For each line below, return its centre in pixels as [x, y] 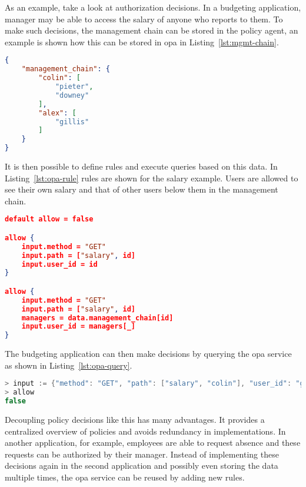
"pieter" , [74, 87]
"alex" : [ [57, 113]
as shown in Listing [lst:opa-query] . [69, 365]
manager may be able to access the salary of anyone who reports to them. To [144, 19]
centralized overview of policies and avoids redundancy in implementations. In [145, 431]
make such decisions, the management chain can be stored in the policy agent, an [152, 30]
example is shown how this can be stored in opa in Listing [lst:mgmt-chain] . [142, 42]
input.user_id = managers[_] [78, 327]
